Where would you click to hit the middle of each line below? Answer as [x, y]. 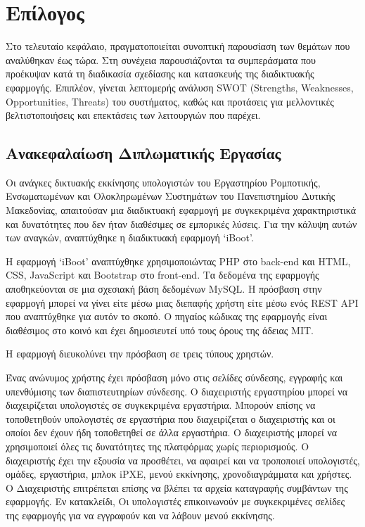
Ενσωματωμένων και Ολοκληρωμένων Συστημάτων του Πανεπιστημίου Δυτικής [171, 196]
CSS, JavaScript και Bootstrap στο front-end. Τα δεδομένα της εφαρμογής [162, 275]
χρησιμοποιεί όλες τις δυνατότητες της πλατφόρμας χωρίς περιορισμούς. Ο [158, 446]
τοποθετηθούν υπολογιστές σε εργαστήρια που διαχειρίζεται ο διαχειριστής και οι [171, 418]
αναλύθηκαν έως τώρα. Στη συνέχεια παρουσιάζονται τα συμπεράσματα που [161, 59]
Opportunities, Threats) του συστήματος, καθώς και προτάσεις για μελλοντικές [170, 101]
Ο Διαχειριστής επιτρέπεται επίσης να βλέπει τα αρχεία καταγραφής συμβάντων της [177, 487]
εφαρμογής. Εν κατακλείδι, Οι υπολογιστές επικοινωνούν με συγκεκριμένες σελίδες [175, 501]
